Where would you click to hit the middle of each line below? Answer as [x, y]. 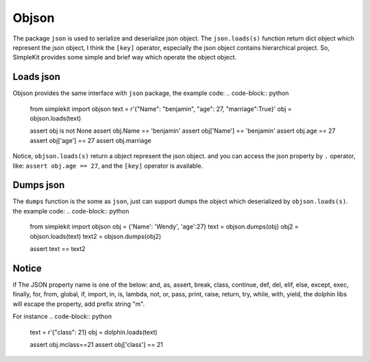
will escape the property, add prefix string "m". [79, 304]
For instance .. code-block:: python [62, 316]
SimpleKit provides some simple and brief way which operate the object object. [125, 57]
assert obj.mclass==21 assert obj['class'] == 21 [97, 344]
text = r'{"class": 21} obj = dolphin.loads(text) [94, 332]
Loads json [37, 77]
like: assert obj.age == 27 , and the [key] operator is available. [108, 166]
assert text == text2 [58, 249]
